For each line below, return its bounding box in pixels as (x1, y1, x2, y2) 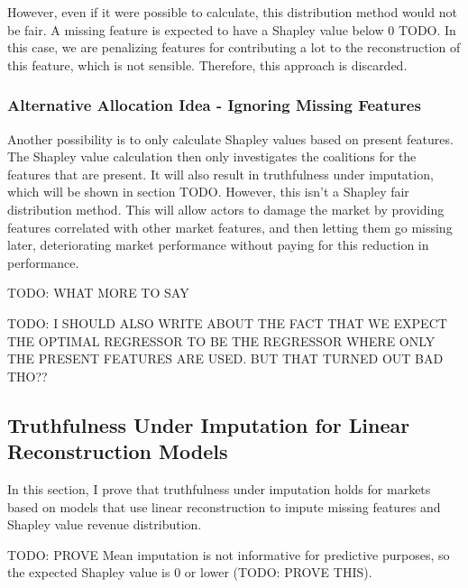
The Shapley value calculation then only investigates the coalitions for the (7, 147, 417, 166)
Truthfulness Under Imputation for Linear (7, 410, 410, 438)
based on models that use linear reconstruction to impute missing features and (7, 497, 441, 516)
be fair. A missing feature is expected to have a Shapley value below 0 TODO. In (7, 20, 456, 39)
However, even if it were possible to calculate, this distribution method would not (7, 3, 457, 21)
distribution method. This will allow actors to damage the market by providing (7, 199, 445, 218)
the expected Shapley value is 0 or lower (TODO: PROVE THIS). (7, 563, 372, 582)
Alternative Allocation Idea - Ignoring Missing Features (7, 94, 421, 116)
